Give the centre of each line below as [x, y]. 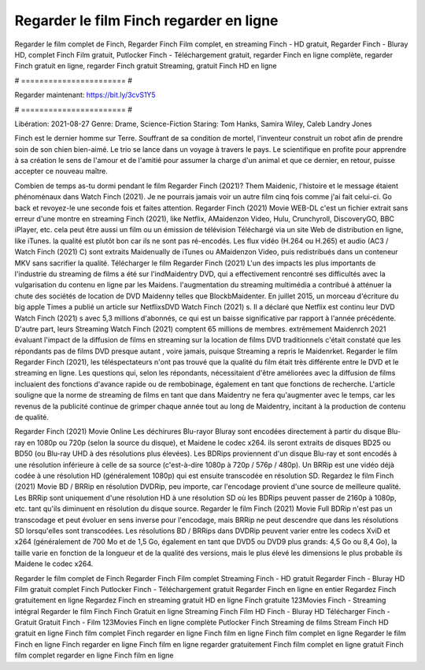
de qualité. [31, 417]
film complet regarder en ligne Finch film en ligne [94, 655]
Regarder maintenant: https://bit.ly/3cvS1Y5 [85, 95]
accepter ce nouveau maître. [61, 171]
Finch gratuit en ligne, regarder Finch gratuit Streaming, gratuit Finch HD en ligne [146, 66]
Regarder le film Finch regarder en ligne [146, 20]
